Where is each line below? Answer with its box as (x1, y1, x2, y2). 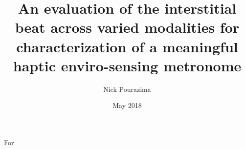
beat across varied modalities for (15, 17, 240, 37)
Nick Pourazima (103, 84, 151, 94)
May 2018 (112, 100, 142, 110)
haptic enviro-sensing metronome (13, 55, 242, 75)
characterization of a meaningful (16, 36, 238, 56)
